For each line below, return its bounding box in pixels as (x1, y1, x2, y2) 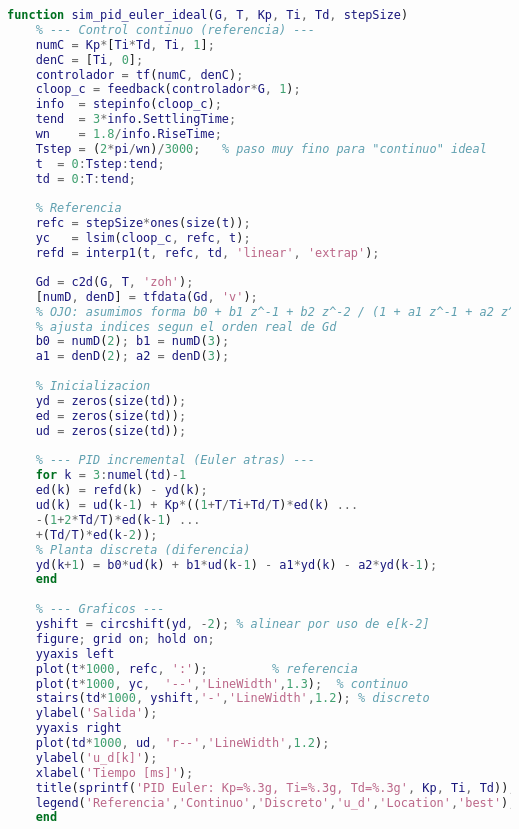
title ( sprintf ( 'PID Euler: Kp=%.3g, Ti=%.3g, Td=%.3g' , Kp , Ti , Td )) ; (35, 780, 516, 795)
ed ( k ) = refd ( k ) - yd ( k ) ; (35, 483, 208, 498)
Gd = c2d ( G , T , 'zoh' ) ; (35, 274, 194, 289)
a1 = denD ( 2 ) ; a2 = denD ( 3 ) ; (35, 349, 230, 364)
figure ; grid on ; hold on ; (35, 631, 215, 646)
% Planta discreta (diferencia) (35, 542, 251, 557)
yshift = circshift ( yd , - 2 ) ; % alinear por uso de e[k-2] (35, 617, 430, 631)
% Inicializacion (35, 379, 151, 393)
